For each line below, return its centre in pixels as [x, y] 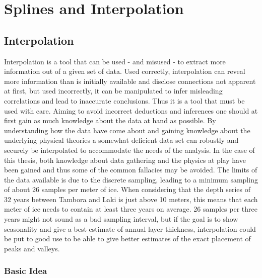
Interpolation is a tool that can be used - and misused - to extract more [115, 61]
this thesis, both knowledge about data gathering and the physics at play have [125, 160]
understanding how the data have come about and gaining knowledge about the [127, 130]
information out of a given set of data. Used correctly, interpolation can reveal [125, 71]
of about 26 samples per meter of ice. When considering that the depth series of [127, 189]
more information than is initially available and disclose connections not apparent [130, 81]
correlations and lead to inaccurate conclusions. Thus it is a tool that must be [124, 100]
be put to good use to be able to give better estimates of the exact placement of [127, 239]
